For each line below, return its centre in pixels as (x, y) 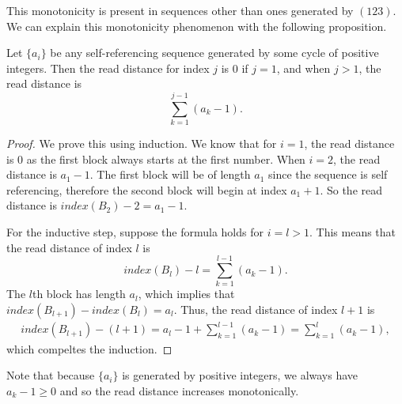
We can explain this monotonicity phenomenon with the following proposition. (197, 26)
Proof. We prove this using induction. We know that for (142, 143)
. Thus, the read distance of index (256, 309)
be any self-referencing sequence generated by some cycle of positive (214, 53)
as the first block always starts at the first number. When (166, 159)
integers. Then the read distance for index (108, 68)
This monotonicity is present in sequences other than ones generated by (180, 10)
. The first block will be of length (170, 174)
